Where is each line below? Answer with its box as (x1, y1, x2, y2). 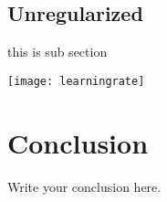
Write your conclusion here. (7, 176, 162, 196)
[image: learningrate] (7, 74, 145, 88)
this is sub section (7, 42, 108, 61)
